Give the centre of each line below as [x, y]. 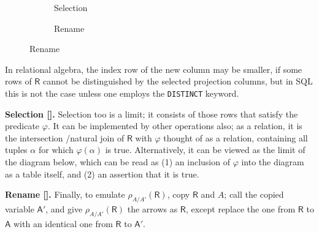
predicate [22, 126]
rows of [18, 81]
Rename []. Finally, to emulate [65, 194]
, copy [179, 194]
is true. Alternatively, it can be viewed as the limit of [205, 150]
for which [56, 150]
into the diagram [273, 162]
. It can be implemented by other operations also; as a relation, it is [175, 126]
